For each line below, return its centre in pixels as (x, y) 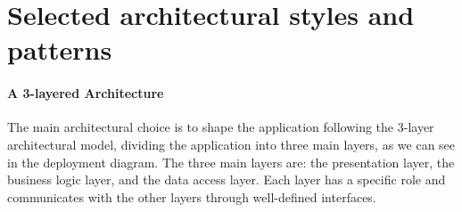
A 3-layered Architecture (86, 93)
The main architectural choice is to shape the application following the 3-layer (221, 127)
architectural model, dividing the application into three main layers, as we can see (231, 144)
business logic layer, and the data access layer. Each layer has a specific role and (227, 179)
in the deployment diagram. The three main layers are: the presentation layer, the (231, 162)
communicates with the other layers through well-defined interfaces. (192, 196)
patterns (60, 49)
